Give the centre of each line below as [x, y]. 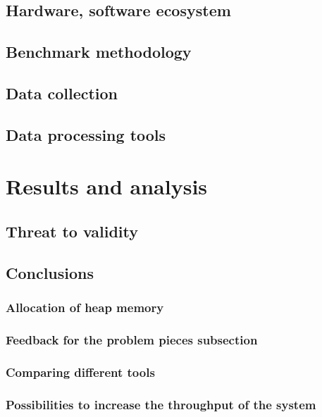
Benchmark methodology [99, 52]
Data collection [62, 93]
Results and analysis [107, 186]
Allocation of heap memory [85, 307]
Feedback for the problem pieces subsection [132, 339]
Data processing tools [86, 134]
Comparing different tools [80, 372]
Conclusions [50, 272]
